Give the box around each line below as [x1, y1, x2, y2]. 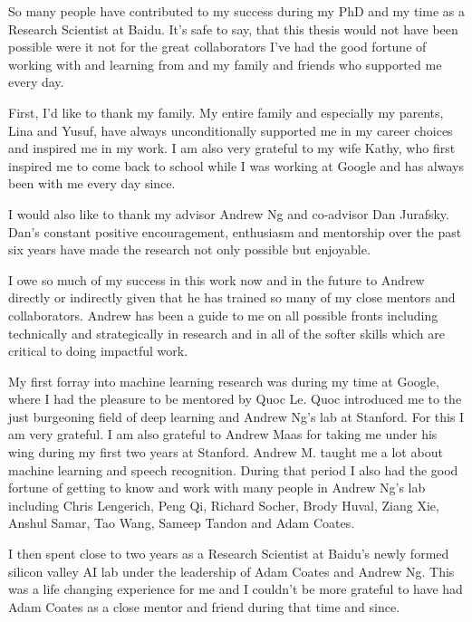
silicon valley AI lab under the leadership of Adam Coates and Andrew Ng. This [8, 561, 455, 580]
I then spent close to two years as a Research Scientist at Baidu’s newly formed [8, 544, 449, 563]
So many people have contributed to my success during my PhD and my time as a [8, 2, 465, 20]
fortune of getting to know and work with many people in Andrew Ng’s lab [8, 478, 426, 497]
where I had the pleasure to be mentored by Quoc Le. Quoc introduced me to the [8, 389, 462, 408]
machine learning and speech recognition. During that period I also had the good [8, 460, 458, 479]
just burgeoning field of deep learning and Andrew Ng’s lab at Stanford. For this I [8, 407, 465, 426]
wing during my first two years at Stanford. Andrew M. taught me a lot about [8, 443, 443, 462]
